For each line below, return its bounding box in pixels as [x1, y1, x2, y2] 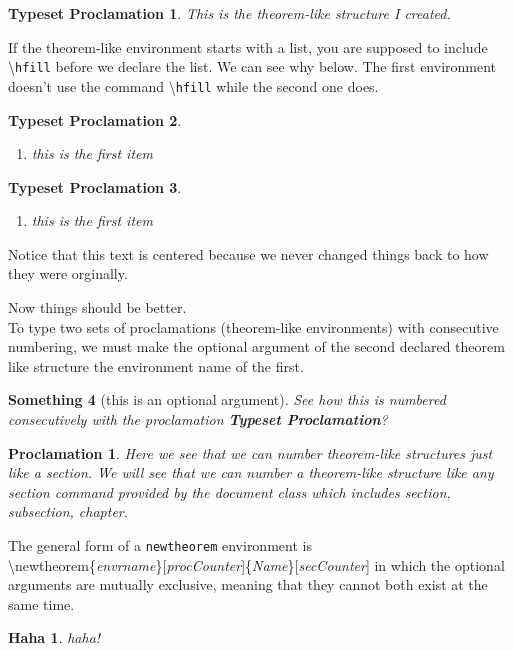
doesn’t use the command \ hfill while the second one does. [8, 75, 379, 96]
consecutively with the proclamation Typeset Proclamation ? [8, 409, 388, 430]
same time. [8, 593, 75, 614]
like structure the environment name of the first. [8, 355, 304, 376]
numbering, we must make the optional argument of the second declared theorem [8, 336, 505, 357]
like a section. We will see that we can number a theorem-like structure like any [8, 462, 494, 483]
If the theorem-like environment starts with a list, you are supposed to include [8, 36, 488, 57]
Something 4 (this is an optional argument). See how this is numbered [8, 389, 446, 410]
